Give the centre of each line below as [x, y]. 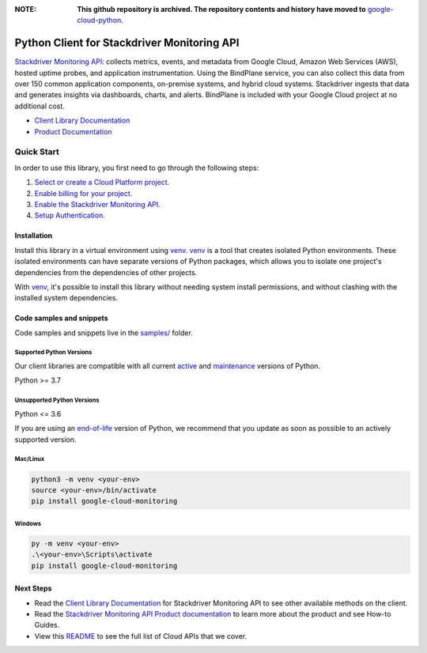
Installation [34, 236]
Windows [28, 523]
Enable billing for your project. [83, 193]
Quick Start [37, 152]
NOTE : [26, 9]
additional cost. [40, 106]
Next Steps [33, 588]
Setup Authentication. [70, 215]
